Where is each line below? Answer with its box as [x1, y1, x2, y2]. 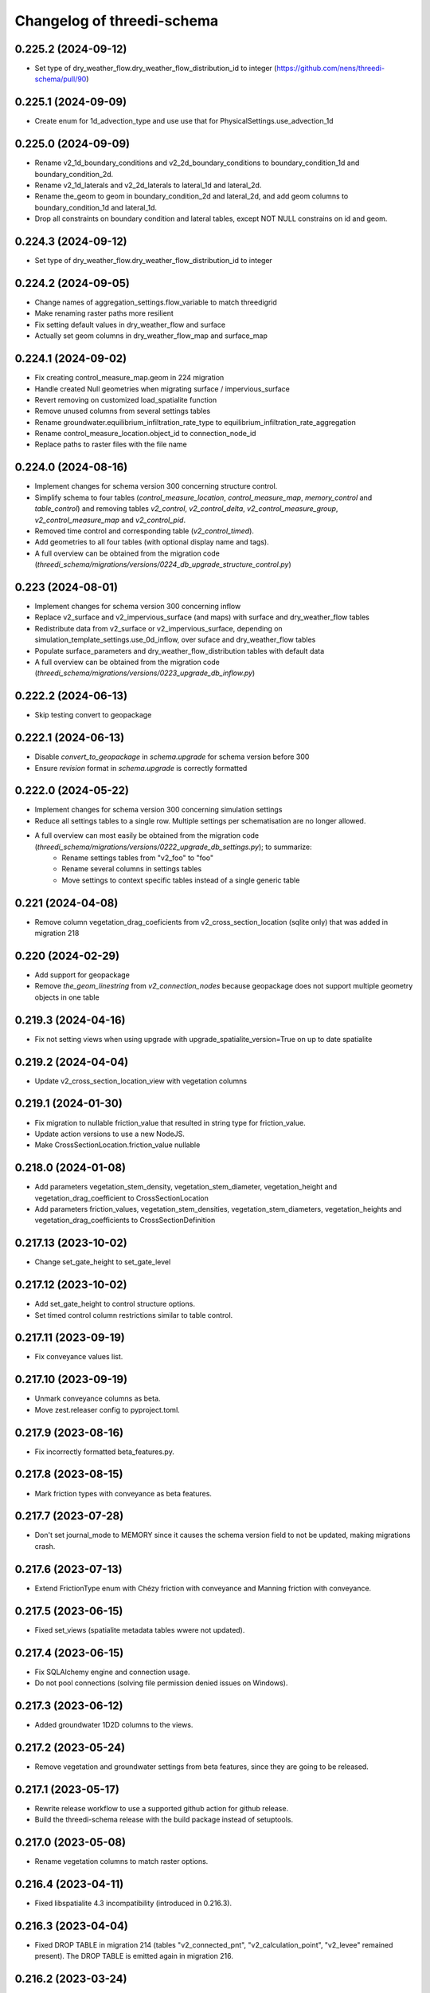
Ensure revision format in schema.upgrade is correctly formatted [34, 763, 248, 772]
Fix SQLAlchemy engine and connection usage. [34, 1667, 190, 1677]
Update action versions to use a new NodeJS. [34, 1129, 185, 1138]
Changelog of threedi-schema [14, 12, 219, 29]
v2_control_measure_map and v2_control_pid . [34, 515, 186, 525]
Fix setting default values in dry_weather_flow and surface [34, 320, 226, 329]
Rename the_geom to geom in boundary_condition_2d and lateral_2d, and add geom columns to [34, 191, 349, 201]
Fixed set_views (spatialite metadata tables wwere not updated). [34, 1625, 245, 1634]
